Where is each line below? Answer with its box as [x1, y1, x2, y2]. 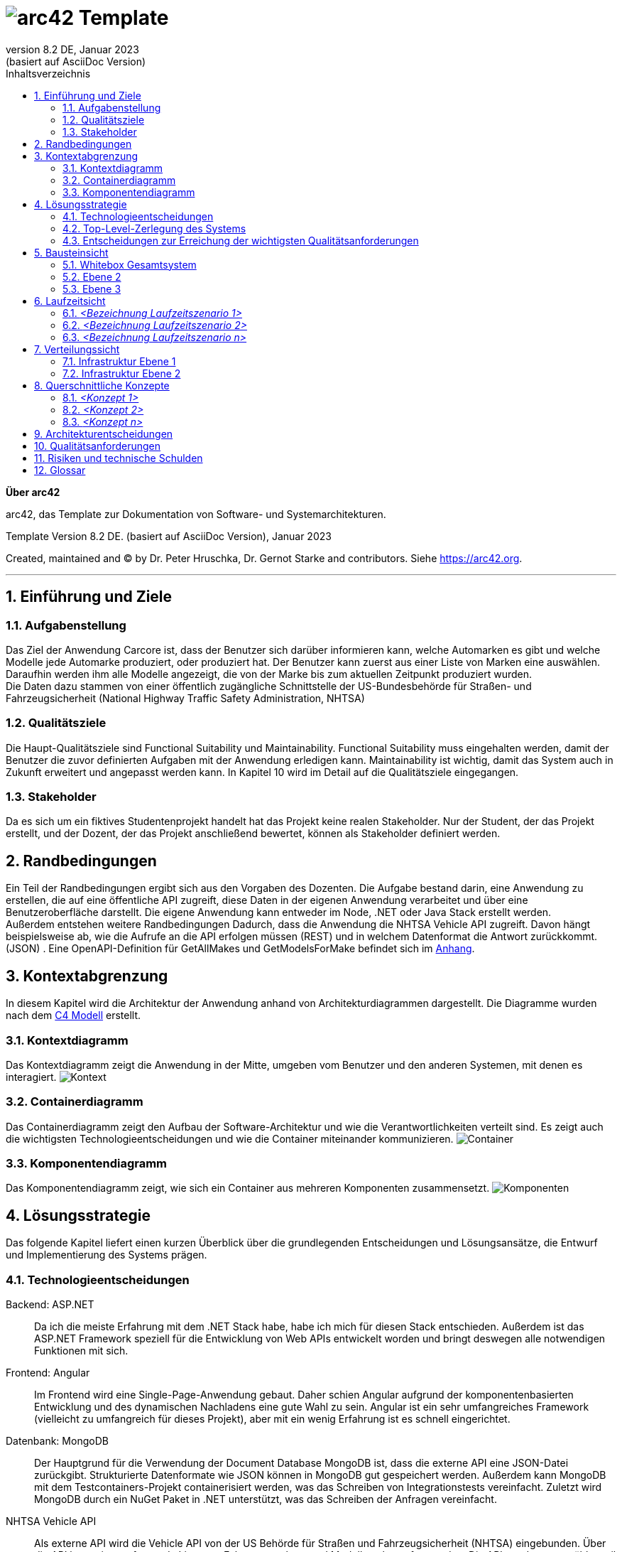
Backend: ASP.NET [6, 1298, 94, 1310]
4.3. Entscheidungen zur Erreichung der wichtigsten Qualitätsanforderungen [62, 234, 419, 247]
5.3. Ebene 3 [62, 282, 121, 295]
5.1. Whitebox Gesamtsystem [62, 258, 197, 271]
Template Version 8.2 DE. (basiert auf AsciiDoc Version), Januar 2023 [6, 529, 332, 542]
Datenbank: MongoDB [6, 1435, 109, 1447]
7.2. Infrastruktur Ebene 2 [62, 367, 181, 379]
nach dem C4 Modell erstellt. [6, 1009, 141, 1022]
